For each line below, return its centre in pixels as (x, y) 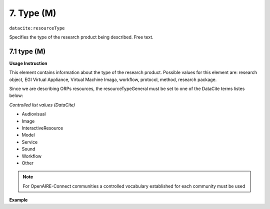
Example (18, 200)
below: (16, 95)
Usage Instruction (28, 63)
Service (30, 142)
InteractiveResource (42, 128)
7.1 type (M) (27, 51)
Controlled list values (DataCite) (42, 104)
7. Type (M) (33, 13)
